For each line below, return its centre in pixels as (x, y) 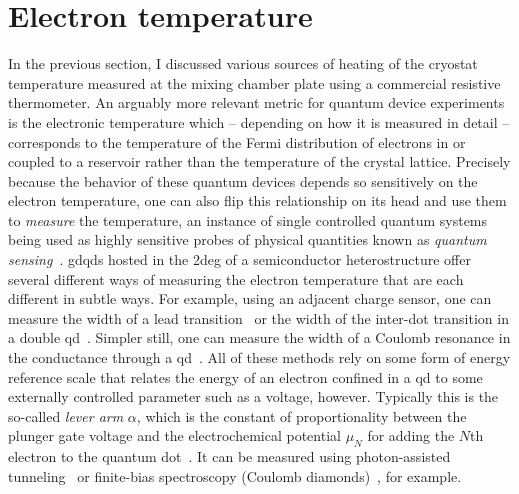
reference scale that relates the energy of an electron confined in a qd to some (245, 376)
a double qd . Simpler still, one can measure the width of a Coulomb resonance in (259, 337)
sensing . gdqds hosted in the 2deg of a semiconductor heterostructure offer (239, 259)
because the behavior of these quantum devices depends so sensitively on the (243, 180)
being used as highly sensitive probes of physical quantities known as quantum (247, 239)
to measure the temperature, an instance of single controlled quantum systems (248, 219)
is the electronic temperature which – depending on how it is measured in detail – (259, 121)
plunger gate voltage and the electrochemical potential (174, 435)
